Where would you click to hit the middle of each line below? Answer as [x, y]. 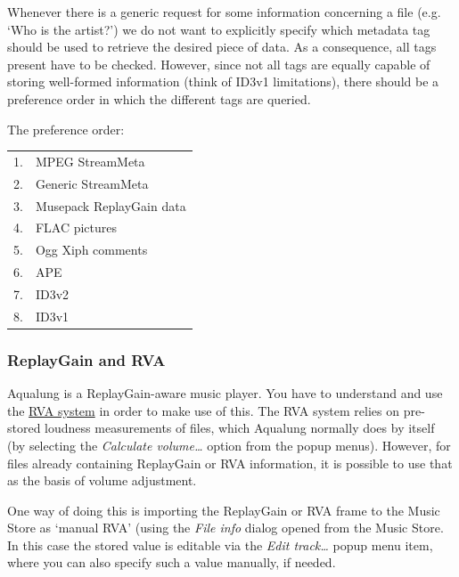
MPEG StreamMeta [90, 161]
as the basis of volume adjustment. [102, 480]
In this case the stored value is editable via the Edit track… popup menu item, [220, 544]
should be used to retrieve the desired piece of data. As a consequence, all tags [222, 47]
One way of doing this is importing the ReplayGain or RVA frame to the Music [224, 510]
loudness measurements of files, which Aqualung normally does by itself [240, 428]
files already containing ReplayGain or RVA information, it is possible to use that [230, 463]
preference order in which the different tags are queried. [159, 98]
